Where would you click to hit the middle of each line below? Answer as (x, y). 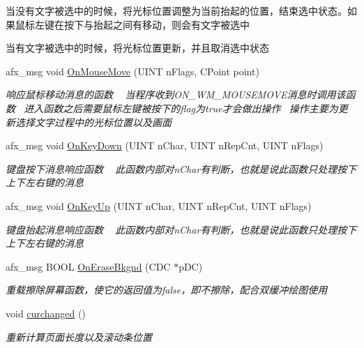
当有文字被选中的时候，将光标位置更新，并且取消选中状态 (137, 48)
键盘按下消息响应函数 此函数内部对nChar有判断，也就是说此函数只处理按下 (181, 168)
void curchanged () (46, 313)
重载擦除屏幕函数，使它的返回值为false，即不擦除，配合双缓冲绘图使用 (167, 290)
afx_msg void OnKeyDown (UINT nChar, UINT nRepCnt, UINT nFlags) (165, 145)
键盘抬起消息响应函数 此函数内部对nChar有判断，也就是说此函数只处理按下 (181, 229)
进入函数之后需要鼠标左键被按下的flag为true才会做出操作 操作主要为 (181, 108)
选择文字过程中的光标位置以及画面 (93, 122)
